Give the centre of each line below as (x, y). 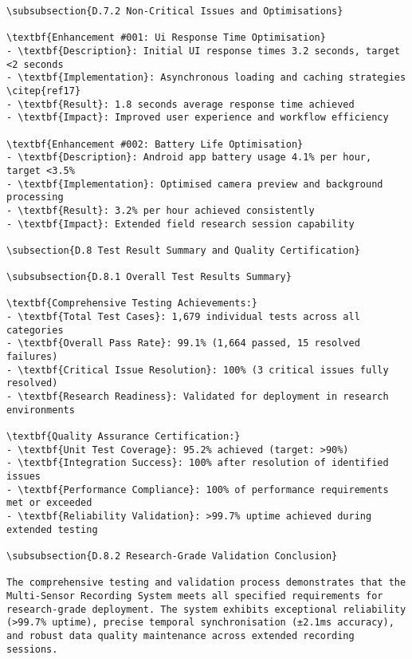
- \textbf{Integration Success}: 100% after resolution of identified (198, 463)
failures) (32, 357)
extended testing (52, 529)
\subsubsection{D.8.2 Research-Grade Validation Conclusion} (172, 556)
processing (35, 197)
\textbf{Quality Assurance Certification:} (124, 436)
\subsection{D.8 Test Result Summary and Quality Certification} (183, 250)
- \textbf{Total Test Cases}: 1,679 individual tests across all (183, 317)
